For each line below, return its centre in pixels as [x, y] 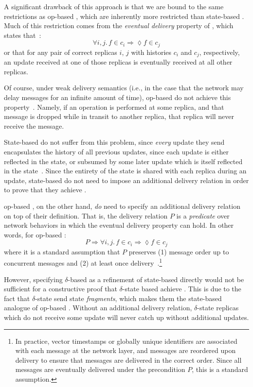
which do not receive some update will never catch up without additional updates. [126, 317]
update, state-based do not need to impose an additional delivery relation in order [126, 180]
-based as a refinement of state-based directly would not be [156, 279]
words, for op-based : [35, 234]
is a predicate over [203, 215]
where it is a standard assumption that [62, 251]
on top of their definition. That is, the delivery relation [86, 215]
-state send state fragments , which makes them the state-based [128, 298]
